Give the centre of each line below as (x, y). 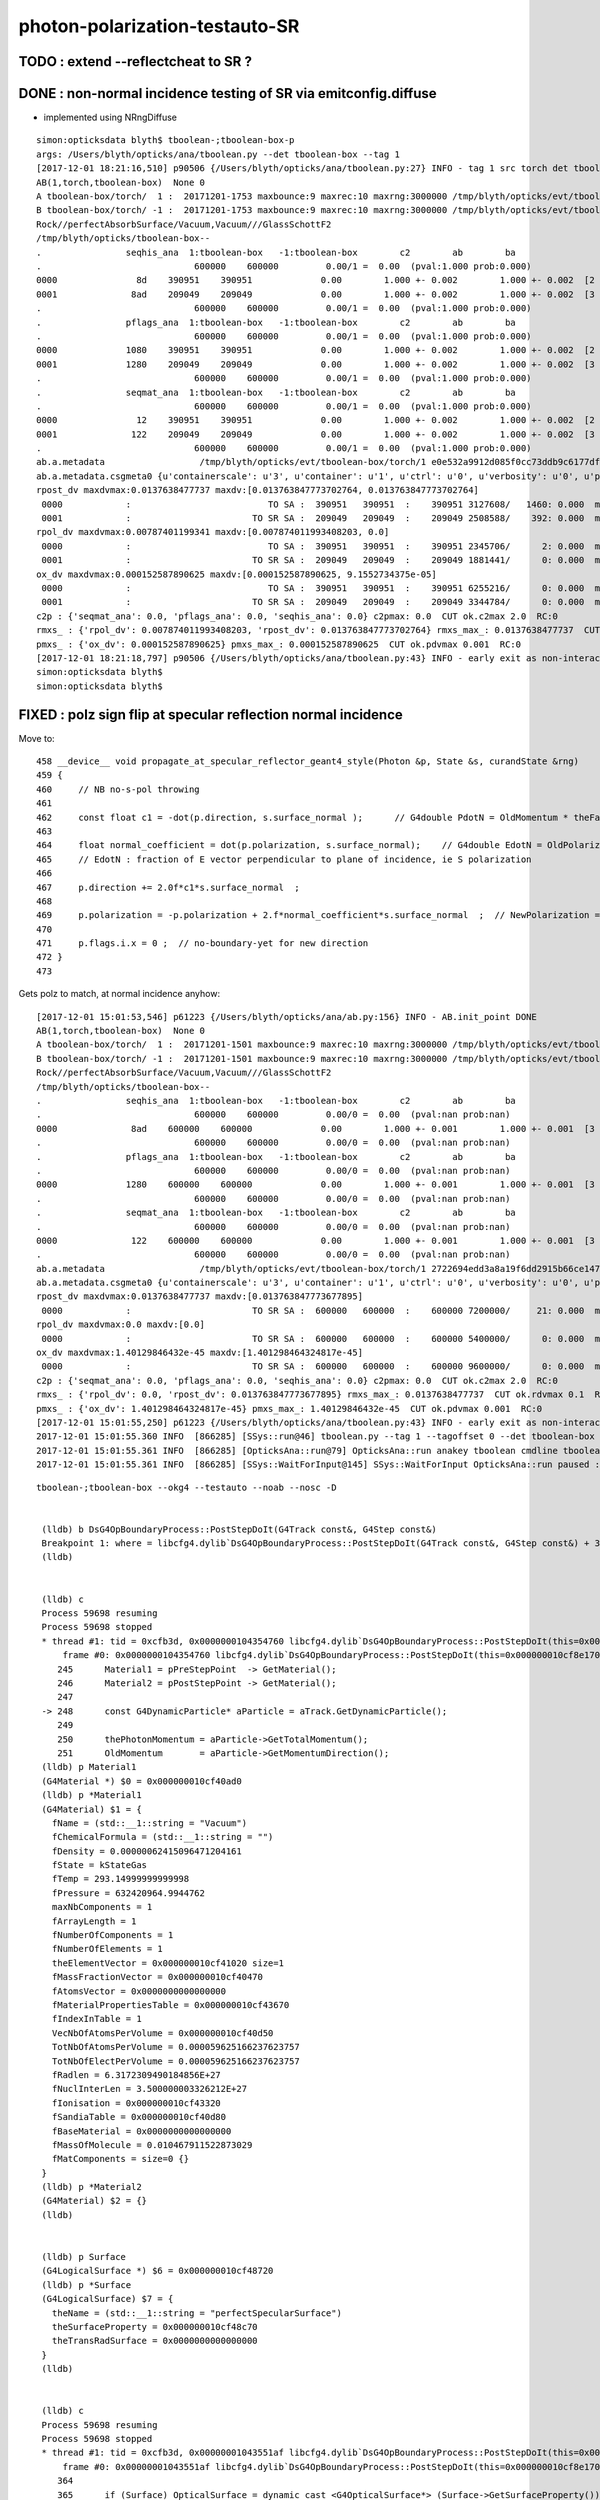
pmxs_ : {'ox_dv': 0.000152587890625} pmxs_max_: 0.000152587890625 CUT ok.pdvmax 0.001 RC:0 (279, 644)
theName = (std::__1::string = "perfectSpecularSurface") (196, 2313)
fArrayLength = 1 (94, 1921)
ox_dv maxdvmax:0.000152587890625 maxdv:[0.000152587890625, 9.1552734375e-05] (236, 574)
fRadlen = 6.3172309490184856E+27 (136, 2074)
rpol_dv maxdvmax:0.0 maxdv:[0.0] (120, 1324)
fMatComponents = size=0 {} (120, 2159)
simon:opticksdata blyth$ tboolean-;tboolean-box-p (165, 140)
